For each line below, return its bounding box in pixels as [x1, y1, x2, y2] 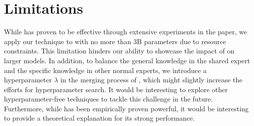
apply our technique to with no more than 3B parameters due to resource [4, 36, 226, 46]
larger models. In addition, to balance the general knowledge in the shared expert [4, 55, 250, 65]
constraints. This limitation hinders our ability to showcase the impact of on [4, 46, 235, 56]
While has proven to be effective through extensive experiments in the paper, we [4, 26, 247, 37]
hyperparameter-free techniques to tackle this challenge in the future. [4, 94, 213, 104]
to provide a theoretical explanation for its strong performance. [4, 113, 195, 123]
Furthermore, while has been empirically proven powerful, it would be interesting [4, 103, 249, 113]
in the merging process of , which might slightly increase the [60, 75, 243, 85]
